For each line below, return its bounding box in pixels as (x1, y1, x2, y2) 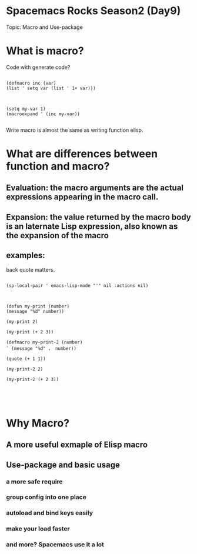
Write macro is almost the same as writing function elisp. (6, 126, 143, 134)
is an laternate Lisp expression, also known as (6, 221, 178, 231)
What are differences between (6, 147, 158, 161)
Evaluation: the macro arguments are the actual (6, 183, 184, 193)
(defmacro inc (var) (6, 80, 57, 86)
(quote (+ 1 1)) (6, 356, 46, 362)
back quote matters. (6, 266, 55, 273)
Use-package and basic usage (6, 460, 121, 470)
